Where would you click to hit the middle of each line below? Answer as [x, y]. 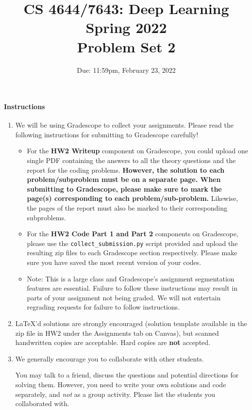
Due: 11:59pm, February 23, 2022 [126, 70]
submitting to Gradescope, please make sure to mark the [124, 189]
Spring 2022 [126, 27]
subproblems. [46, 217]
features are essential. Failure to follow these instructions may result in [132, 288]
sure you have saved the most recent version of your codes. [114, 262]
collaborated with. [42, 403]
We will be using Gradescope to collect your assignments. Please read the [125, 125]
